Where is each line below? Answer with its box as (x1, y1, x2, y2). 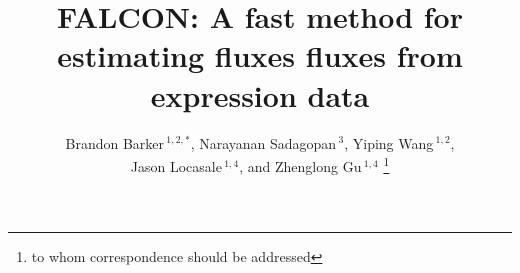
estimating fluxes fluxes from (57, 35, 463, 76)
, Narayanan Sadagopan (190, 132, 337, 153)
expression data (150, 74, 370, 115)
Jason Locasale (130, 155, 222, 176)
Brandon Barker (65, 132, 165, 153)
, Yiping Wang (344, 132, 434, 153)
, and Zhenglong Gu (239, 155, 362, 176)
